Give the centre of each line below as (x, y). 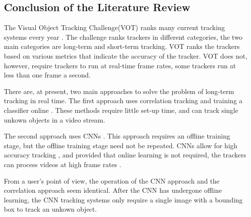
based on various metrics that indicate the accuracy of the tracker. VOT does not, (126, 55)
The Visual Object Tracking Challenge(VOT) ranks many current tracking (114, 27)
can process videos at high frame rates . (63, 164)
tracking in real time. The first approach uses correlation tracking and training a (123, 101)
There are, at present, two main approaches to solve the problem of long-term (119, 91)
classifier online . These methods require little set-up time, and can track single (121, 110)
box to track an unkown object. (51, 209)
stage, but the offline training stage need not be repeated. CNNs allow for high (121, 145)
